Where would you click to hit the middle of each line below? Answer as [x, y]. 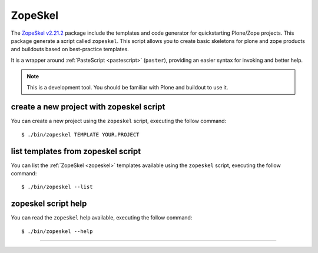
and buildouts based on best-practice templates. [70, 49]
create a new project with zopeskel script [88, 107]
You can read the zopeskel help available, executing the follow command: [102, 218]
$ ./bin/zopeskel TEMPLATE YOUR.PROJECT [80, 134]
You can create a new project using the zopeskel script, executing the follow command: [119, 121]
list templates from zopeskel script [76, 151]
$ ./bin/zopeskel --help [57, 231]
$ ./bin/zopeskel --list [57, 187]
